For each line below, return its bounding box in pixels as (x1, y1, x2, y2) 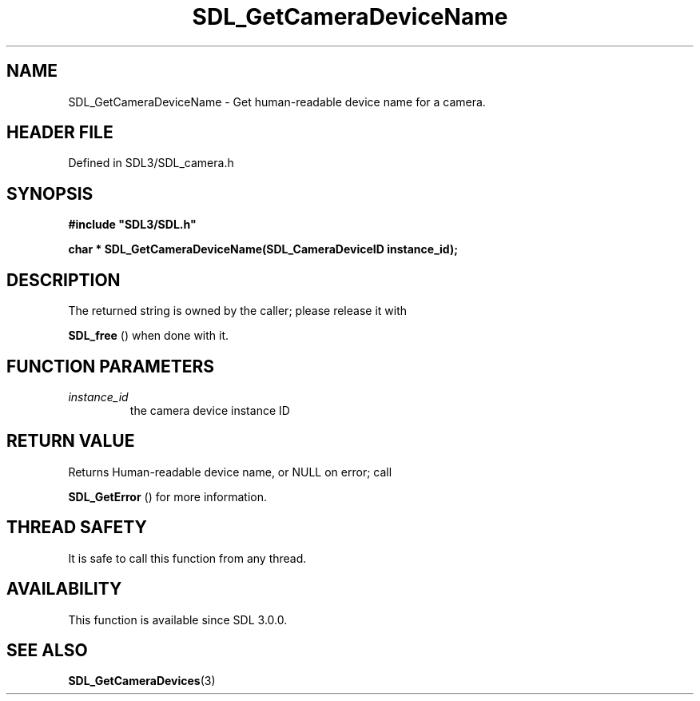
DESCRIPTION (6, 269, 121, 290)
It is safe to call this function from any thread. (68, 551, 307, 565)
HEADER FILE (6, 122, 113, 143)
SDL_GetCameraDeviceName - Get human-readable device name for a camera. (68, 94, 486, 109)
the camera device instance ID (129, 403, 290, 417)
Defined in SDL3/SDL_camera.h (68, 156, 234, 170)
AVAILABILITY (6, 579, 122, 599)
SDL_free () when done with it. (68, 329, 229, 343)
